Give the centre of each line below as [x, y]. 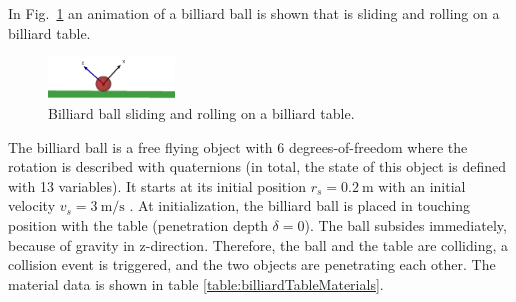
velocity [32, 205]
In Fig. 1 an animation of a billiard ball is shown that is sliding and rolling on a [254, 13]
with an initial [422, 185]
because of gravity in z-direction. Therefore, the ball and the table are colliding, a [258, 244]
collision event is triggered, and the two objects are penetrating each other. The [252, 264]
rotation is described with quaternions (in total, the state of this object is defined [257, 166]
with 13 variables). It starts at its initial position [157, 185]
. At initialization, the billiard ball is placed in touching [299, 205]
